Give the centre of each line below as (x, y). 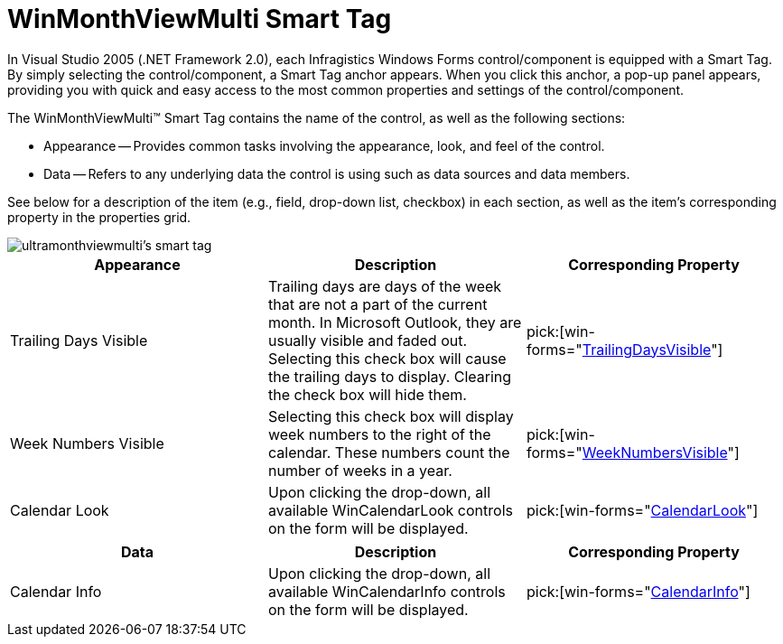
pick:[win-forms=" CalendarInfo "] (638, 591)
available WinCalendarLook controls (390, 510)
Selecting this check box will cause (387, 358)
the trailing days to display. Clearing (390, 376)
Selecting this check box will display (391, 416)
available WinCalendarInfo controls (387, 591)
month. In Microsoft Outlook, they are (395, 322)
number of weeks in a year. (360, 470)
